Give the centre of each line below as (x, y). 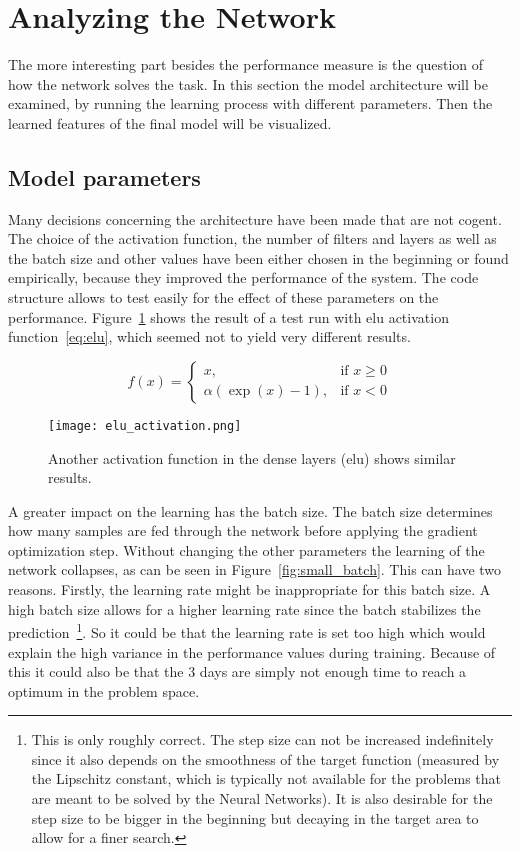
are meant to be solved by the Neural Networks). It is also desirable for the (262, 798)
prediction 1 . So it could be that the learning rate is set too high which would (247, 630)
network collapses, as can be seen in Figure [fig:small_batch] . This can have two (255, 569)
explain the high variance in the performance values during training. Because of (252, 651)
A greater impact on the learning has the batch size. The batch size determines (250, 510)
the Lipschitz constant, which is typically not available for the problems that (266, 778)
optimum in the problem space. (104, 690)
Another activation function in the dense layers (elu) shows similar (252, 457)
